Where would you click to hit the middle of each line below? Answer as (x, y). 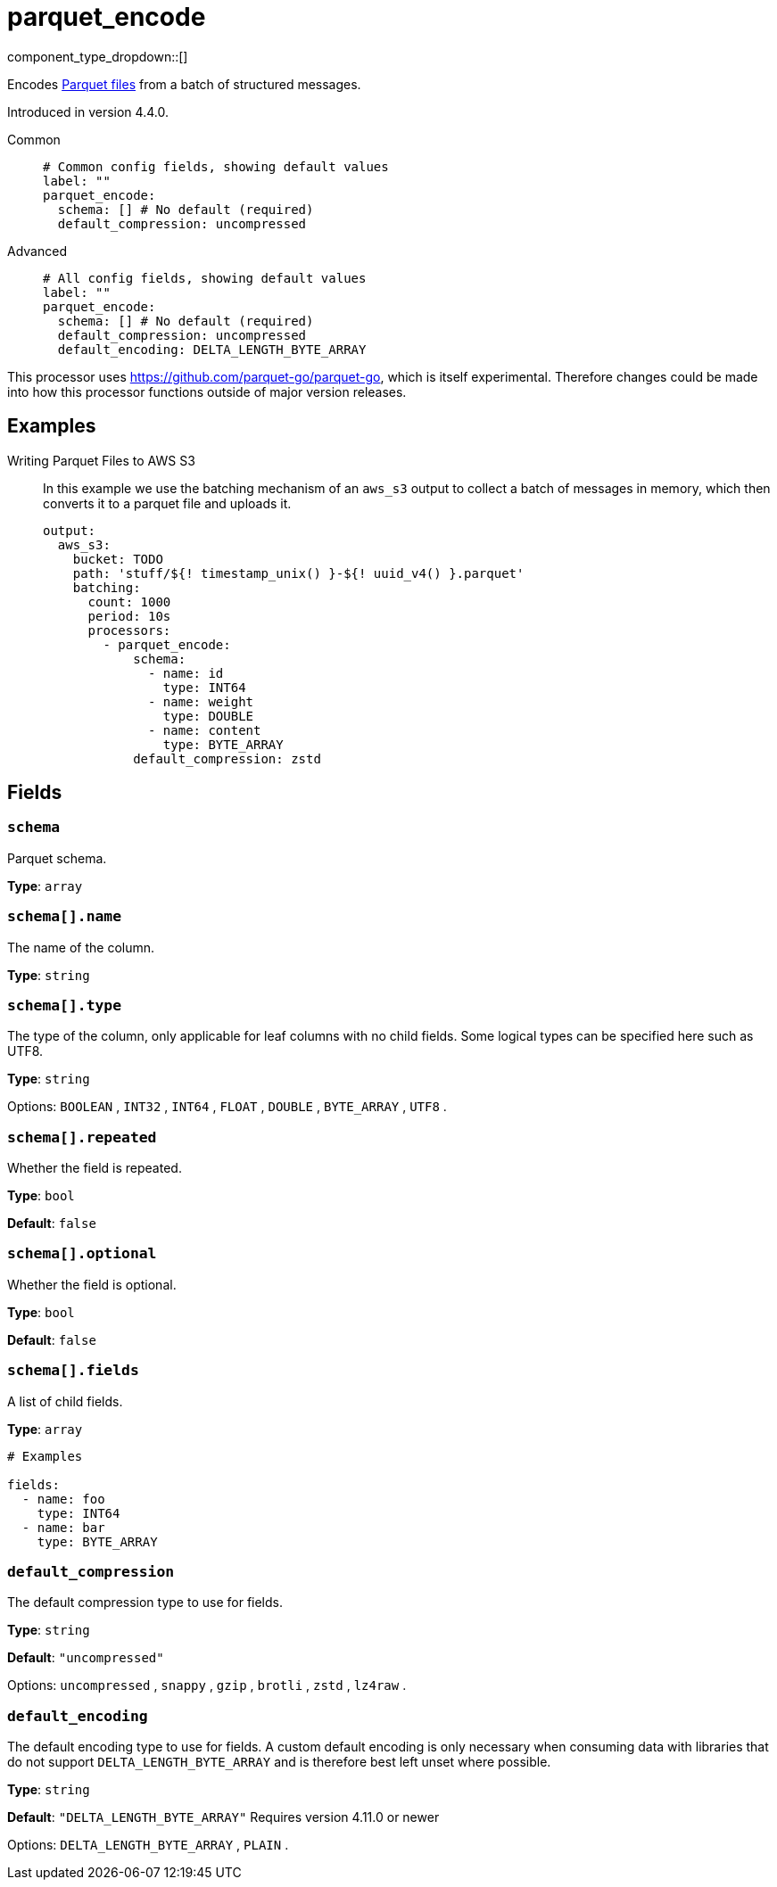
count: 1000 (129, 602)
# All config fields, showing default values (205, 278)
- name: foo (63, 1499)
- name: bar (63, 1527)
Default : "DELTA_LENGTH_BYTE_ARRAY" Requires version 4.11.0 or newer (223, 1817)
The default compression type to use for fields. (145, 1603)
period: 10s (129, 616)
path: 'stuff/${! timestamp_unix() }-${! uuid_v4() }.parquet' (298, 573)
